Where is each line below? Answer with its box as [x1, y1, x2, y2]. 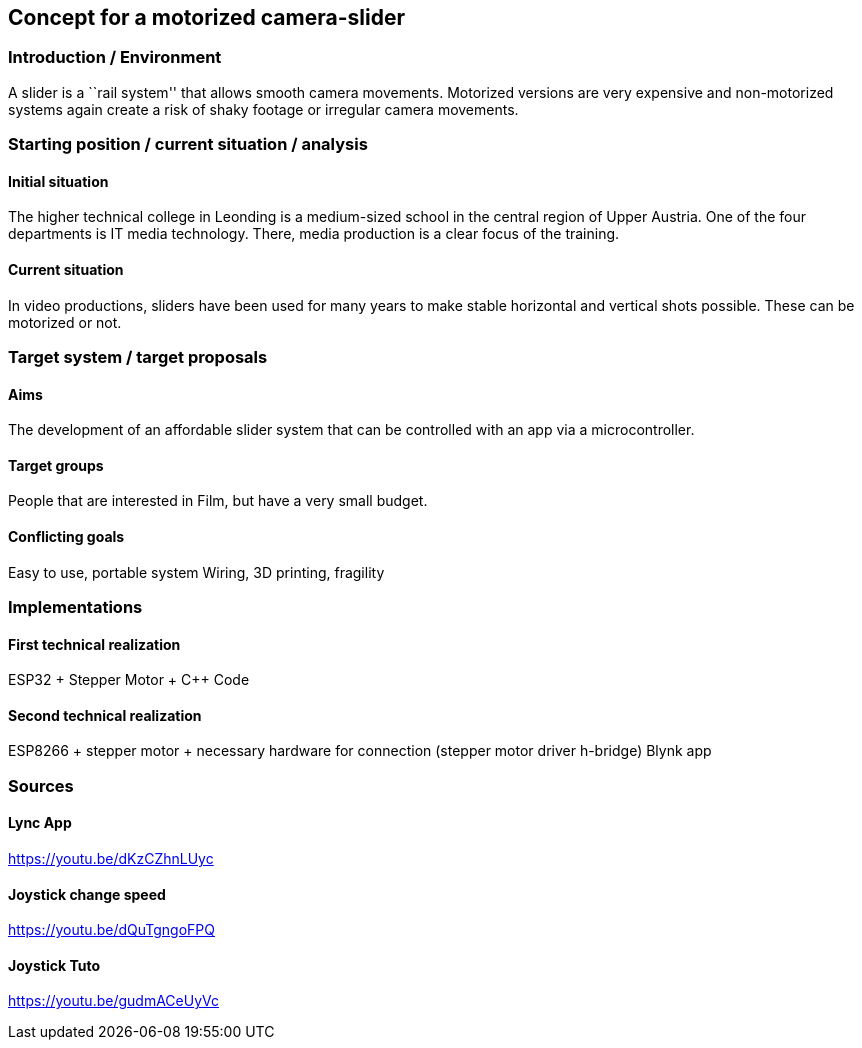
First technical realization [8, 635, 181, 653]
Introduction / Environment [8, 47, 222, 68]
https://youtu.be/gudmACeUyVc [8, 992, 219, 1010]
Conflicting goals [8, 528, 125, 546]
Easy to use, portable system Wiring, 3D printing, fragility [8, 563, 385, 581]
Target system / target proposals [8, 346, 268, 367]
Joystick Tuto [8, 956, 100, 974]
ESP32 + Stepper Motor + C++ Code [8, 671, 250, 689]
